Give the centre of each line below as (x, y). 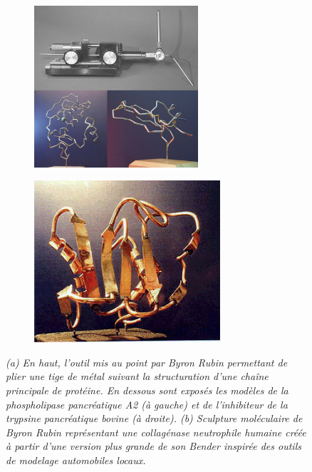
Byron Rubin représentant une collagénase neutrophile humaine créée (156, 432)
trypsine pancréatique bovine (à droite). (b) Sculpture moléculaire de (154, 418)
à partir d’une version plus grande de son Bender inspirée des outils (154, 446)
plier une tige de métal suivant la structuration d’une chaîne (137, 376)
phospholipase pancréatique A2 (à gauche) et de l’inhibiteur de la (147, 404)
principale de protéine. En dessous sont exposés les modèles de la (147, 390)
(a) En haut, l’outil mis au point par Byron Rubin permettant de (147, 362)
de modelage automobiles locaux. (76, 460)
